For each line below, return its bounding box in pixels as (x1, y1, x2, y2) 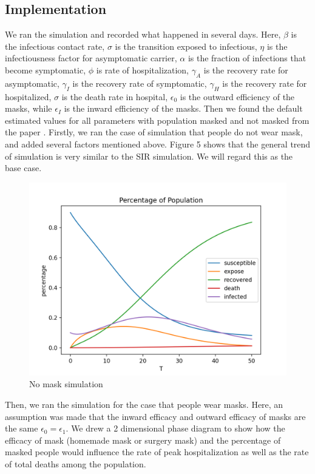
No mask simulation (29, 378, 103, 390)
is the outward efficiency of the (180, 90, 295, 103)
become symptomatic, (5, 63, 86, 76)
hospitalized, (5, 90, 52, 103)
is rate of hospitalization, (96, 63, 189, 76)
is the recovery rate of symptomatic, (72, 76, 207, 89)
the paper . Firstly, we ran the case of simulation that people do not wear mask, (5, 126, 303, 138)
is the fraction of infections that (188, 52, 307, 64)
